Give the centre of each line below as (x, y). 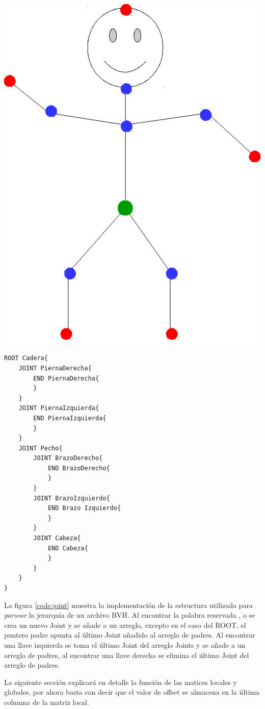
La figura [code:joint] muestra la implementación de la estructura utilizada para (128, 605)
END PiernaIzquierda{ (70, 418)
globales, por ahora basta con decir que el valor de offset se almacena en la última (132, 692)
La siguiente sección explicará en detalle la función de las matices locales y (121, 682)
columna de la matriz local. (47, 702)
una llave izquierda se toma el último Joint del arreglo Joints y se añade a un (125, 644)
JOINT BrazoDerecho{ (68, 458)
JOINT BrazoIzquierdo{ (72, 498)
